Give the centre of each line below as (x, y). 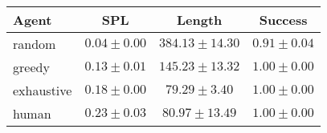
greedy (31, 67)
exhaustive (43, 90)
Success (283, 20)
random (35, 44)
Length (199, 20)
